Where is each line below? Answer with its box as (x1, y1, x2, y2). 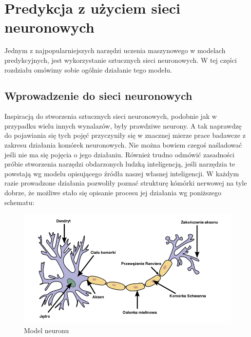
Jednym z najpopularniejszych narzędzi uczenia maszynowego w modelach (4, 45, 226, 56)
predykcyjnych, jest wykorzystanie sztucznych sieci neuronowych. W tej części (4, 55, 237, 65)
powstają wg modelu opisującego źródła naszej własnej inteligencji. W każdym (4, 168, 239, 178)
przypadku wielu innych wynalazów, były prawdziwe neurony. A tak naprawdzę (4, 120, 242, 131)
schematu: (4, 197, 35, 207)
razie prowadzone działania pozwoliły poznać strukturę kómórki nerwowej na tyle (4, 178, 247, 188)
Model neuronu (24, 325, 69, 335)
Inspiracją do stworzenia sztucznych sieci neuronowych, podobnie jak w (4, 111, 217, 121)
